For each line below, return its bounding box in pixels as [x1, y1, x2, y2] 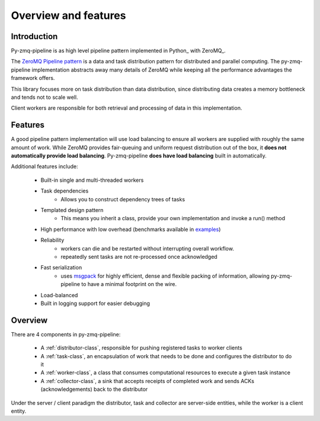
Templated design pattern [40, 207, 104, 214]
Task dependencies [40, 187, 89, 195]
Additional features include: [11, 163, 78, 170]
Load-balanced [40, 291, 78, 298]
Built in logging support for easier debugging [40, 300, 151, 307]
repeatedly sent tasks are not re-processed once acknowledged [60, 253, 217, 260]
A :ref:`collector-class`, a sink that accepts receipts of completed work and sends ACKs [40, 377, 255, 384]
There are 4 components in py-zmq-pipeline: [11, 330, 121, 338]
